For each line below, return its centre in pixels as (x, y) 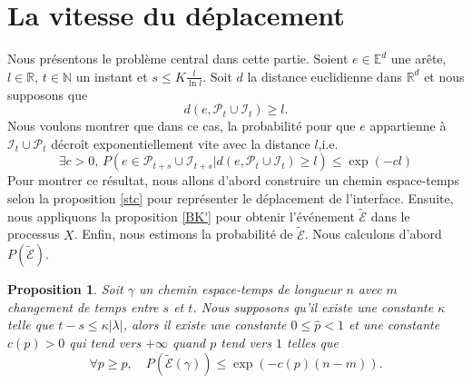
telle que (31, 325)
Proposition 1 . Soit (65, 289)
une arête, (418, 59)
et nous (444, 76)
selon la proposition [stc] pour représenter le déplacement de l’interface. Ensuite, (231, 197)
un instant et (112, 76)
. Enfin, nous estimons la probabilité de (183, 234)
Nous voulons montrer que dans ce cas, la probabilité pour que (182, 126)
